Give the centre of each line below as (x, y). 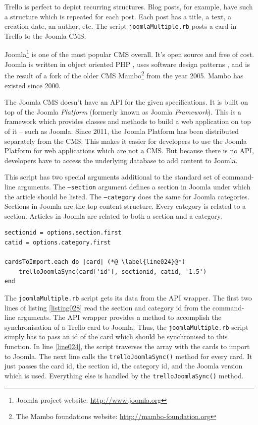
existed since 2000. (33, 85)
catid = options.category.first (58, 242)
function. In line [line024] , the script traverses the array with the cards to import (127, 346)
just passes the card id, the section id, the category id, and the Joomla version (124, 366)
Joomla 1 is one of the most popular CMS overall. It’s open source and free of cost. (129, 54)
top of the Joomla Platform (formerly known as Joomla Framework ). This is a (123, 111)
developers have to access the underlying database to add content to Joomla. (121, 160)
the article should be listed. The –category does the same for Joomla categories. (127, 196)
